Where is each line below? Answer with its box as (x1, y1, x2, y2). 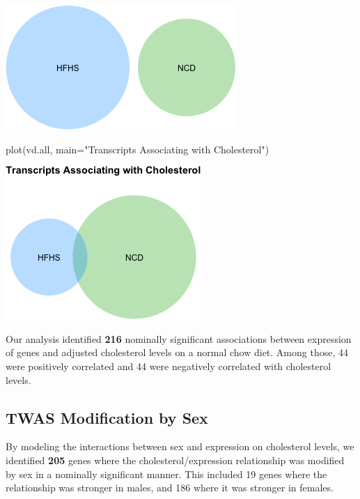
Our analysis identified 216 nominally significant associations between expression (6, 331, 352, 346)
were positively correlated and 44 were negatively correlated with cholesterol (6, 358, 331, 373)
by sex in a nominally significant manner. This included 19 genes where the (6, 466, 327, 481)
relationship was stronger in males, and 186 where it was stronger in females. (6, 480, 334, 495)
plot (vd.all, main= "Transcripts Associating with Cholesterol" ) (6, 141, 269, 156)
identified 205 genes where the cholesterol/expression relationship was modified (6, 452, 345, 467)
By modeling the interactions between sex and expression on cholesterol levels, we (6, 439, 354, 454)
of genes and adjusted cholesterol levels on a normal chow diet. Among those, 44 (6, 345, 348, 360)
